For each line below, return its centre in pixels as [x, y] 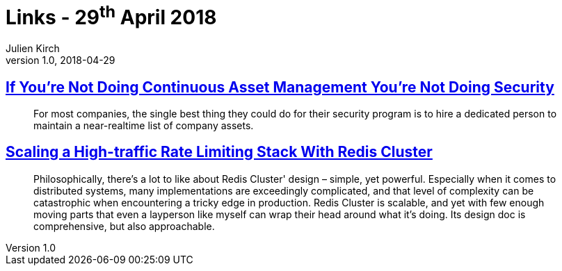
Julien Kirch [33, 49]
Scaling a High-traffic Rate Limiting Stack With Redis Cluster [219, 152]
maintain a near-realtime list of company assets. [144, 125]
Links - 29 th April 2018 [111, 16]
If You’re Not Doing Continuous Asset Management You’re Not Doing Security [280, 87]
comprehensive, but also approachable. [124, 226]
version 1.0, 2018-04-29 [61, 60]
